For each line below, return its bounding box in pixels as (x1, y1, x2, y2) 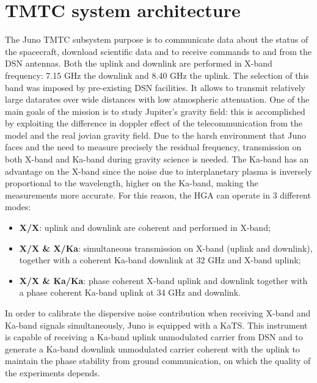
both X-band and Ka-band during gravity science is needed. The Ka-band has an (5, 153, 309, 166)
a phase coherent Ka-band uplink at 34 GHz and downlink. (19, 286, 241, 299)
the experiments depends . (5, 366, 100, 379)
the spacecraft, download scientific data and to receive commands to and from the (5, 45, 312, 57)
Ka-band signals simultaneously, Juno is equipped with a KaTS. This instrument (5, 318, 308, 331)
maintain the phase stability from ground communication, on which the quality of (5, 354, 311, 367)
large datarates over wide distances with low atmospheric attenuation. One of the (5, 93, 310, 106)
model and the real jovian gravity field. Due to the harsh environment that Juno (5, 128, 306, 141)
